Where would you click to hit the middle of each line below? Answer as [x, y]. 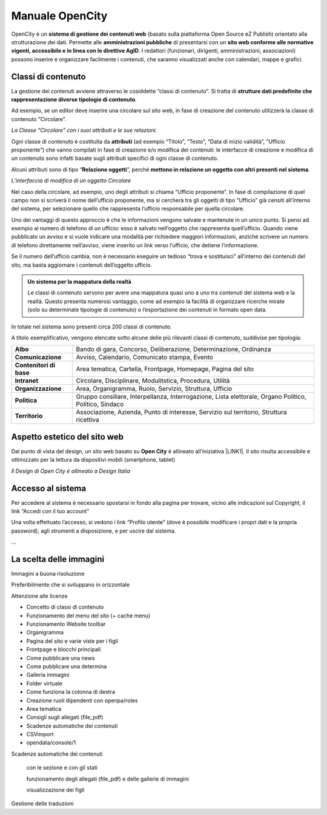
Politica [26, 401]
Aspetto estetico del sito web [68, 437]
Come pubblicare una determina [67, 666]
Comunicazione [38, 358]
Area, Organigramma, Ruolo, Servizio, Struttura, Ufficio [154, 389]
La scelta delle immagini [58, 559]
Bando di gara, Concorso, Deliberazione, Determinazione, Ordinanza [173, 350]
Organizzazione [38, 389]
